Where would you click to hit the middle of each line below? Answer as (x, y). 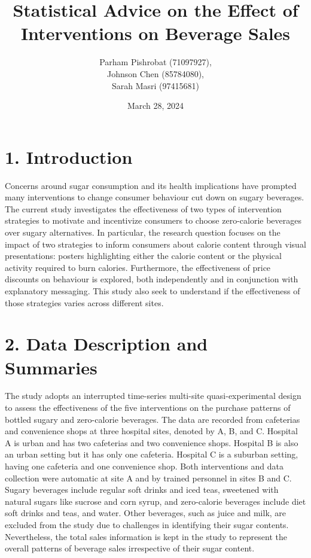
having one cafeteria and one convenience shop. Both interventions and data (144, 466)
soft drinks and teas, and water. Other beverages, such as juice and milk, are (146, 513)
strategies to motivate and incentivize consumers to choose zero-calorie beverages (153, 220)
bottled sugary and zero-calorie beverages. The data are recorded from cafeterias (153, 419)
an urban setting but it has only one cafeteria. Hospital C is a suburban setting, (152, 454)
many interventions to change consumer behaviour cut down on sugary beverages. (155, 197)
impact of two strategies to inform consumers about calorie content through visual (155, 244)
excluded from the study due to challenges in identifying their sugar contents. (147, 525)
